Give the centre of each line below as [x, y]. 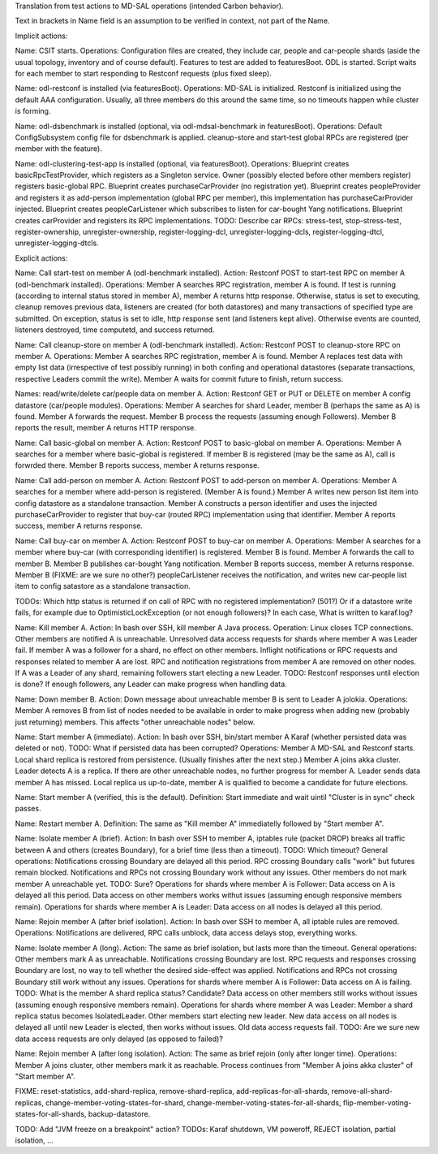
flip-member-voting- [377, 1102]
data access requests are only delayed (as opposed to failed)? [119, 1039]
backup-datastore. [119, 1114]
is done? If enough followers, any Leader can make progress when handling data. [151, 684]
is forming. [33, 111]
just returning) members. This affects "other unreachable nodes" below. [135, 722]
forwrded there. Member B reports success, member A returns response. [137, 465]
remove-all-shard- [362, 1091]
